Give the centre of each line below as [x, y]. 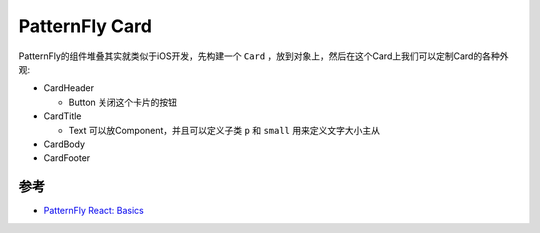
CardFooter [67, 158]
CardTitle [62, 116]
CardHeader [69, 88]
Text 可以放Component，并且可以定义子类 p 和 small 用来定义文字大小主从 [224, 130]
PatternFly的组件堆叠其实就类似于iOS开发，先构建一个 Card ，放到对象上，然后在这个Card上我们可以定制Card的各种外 [263, 56]
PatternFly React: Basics [93, 211]
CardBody [64, 144]
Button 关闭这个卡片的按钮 [123, 102]
